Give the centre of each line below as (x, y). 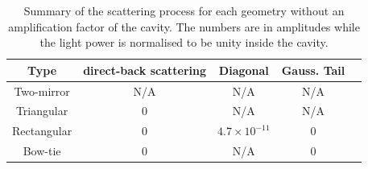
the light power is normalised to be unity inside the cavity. (184, 42)
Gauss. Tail (313, 70)
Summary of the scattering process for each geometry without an (184, 10)
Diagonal (244, 70)
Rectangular (42, 131)
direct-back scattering (145, 70)
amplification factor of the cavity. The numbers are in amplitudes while (184, 26)
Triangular (42, 111)
